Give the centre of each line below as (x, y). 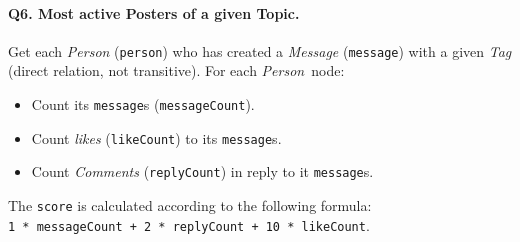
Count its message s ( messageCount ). (143, 104)
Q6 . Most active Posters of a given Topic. (154, 12)
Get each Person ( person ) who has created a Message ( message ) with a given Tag (260, 50)
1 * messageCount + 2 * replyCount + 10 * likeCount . (189, 224)
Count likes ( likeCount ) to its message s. (156, 137)
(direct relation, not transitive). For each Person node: (176, 70)
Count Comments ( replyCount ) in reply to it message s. (202, 171)
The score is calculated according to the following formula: (190, 205)
